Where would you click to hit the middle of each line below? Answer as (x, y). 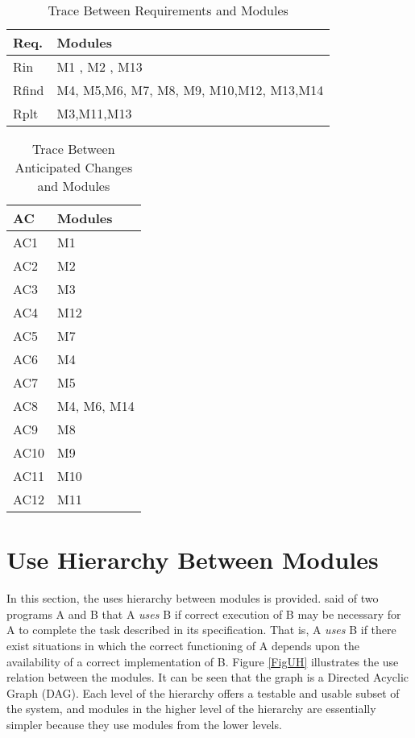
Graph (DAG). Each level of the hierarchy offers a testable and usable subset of (203, 692)
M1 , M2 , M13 (100, 66)
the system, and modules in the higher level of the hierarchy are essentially (191, 709)
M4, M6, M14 (96, 406)
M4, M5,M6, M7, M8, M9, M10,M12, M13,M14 (190, 90)
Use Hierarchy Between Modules (193, 560)
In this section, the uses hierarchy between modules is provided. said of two (193, 598)
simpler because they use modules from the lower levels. (144, 724)
